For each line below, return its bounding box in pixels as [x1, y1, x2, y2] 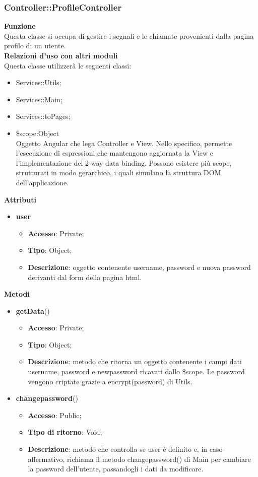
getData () [16, 305, 50, 316]
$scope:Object [16, 127, 59, 138]
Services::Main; [16, 94, 62, 104]
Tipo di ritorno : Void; [28, 427, 102, 437]
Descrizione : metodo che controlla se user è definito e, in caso [28, 444, 223, 454]
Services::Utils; [16, 77, 61, 88]
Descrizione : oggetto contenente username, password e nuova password [28, 261, 251, 272]
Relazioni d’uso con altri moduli [4, 50, 118, 60]
